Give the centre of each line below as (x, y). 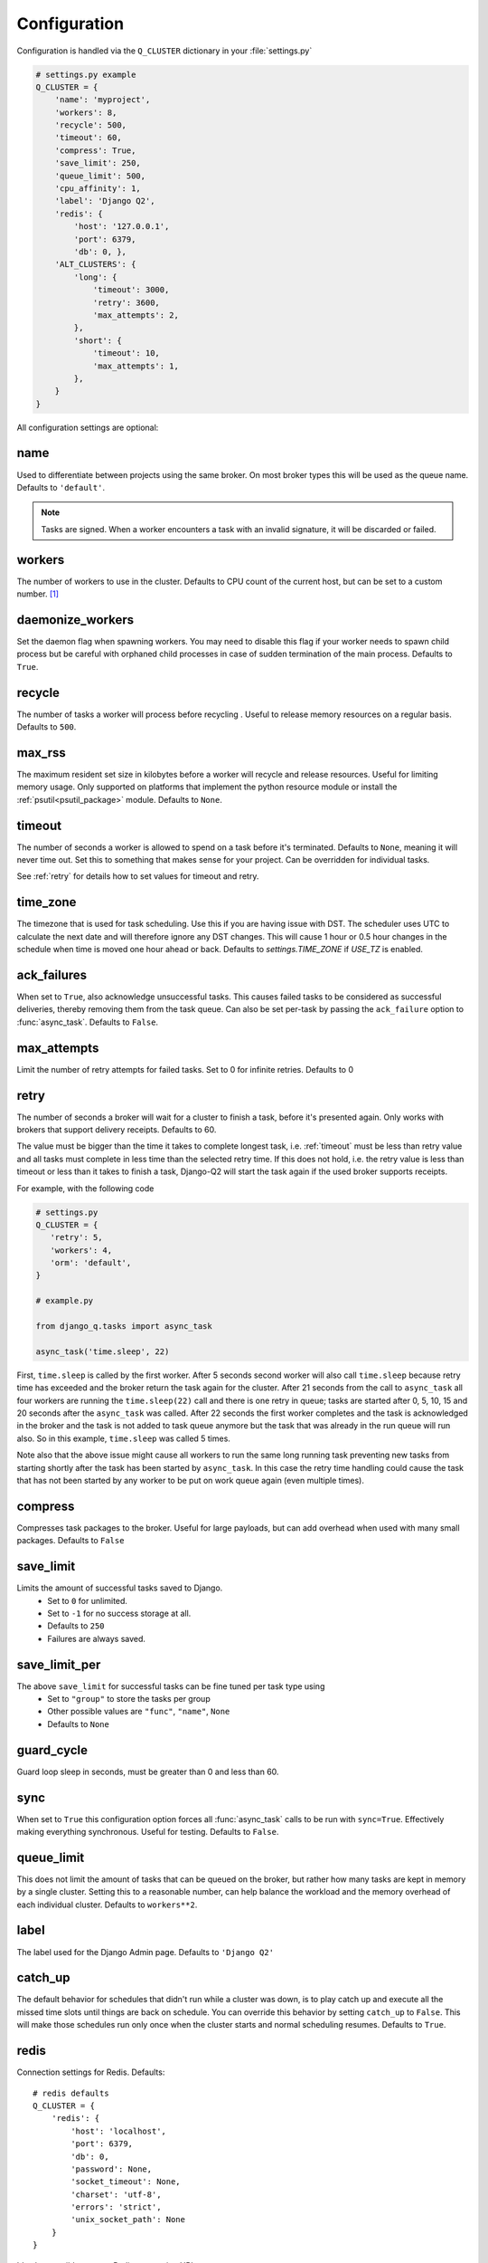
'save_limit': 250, (98, 163)
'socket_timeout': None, (126, 2182)
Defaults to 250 (76, 1626)
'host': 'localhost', (119, 2131)
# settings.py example (86, 74)
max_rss (42, 753)
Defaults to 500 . (47, 727)
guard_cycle (52, 1750)
